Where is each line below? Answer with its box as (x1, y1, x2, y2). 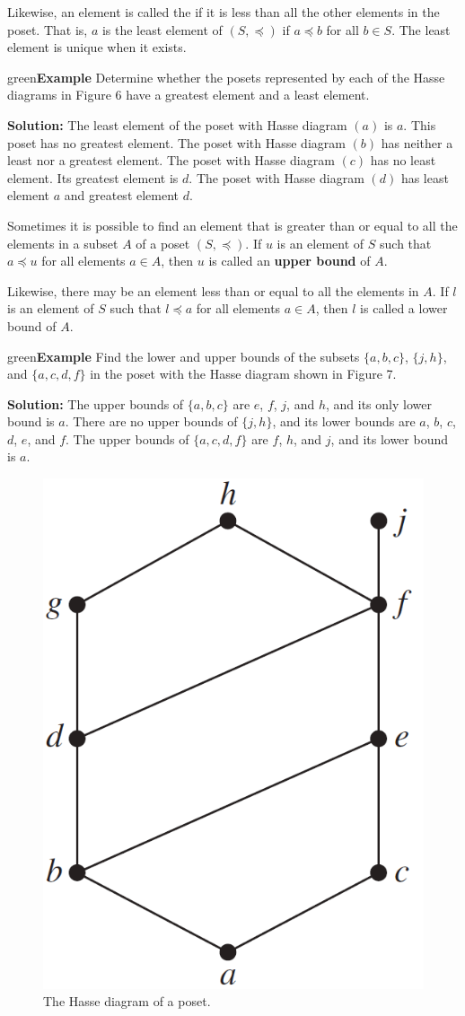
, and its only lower (325, 394, 432, 413)
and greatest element (64, 186, 180, 205)
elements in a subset (7, 233, 118, 252)
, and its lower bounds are (272, 412, 416, 431)
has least (400, 168, 449, 187)
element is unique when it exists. (7, 38, 187, 57)
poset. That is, (7, 20, 88, 39)
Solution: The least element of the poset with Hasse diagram (7, 115, 347, 134)
